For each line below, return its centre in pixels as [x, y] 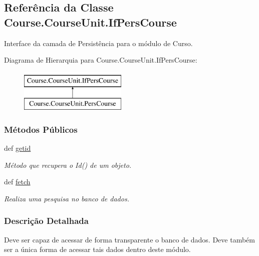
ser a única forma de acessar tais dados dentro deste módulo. [97, 249]
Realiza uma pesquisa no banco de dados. [67, 198]
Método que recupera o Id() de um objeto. [68, 165]
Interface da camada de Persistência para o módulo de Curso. [98, 43]
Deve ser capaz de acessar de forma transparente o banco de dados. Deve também [129, 239]
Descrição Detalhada [46, 221]
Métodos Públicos [41, 129]
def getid [18, 148]
